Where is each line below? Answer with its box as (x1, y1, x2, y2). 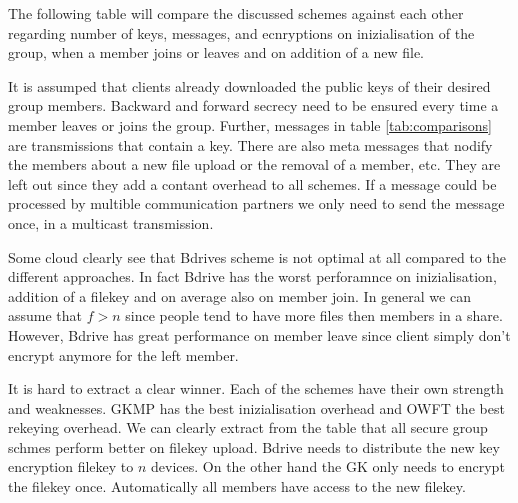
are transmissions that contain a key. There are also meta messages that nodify (8, 134, 493, 155)
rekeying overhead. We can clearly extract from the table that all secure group (8, 417, 488, 438)
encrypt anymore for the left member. (8, 344, 239, 365)
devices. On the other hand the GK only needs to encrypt (151, 456, 505, 477)
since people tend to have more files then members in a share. (125, 305, 503, 326)
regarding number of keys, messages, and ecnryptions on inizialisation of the (8, 22, 475, 43)
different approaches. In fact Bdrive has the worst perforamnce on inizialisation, (8, 266, 497, 287)
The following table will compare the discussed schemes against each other (8, 3, 464, 23)
